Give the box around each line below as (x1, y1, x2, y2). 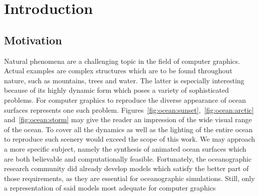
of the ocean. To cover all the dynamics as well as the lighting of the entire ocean (4, 124, 253, 134)
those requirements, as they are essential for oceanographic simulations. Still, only (4, 173, 255, 183)
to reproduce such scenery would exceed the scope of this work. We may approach (4, 134, 255, 144)
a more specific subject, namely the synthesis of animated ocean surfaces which (4, 143, 246, 154)
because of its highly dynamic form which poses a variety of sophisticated (4, 85, 229, 95)
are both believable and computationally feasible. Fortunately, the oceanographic (4, 153, 252, 164)
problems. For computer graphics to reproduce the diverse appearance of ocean (4, 94, 246, 105)
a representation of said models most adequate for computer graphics (4, 183, 216, 193)
